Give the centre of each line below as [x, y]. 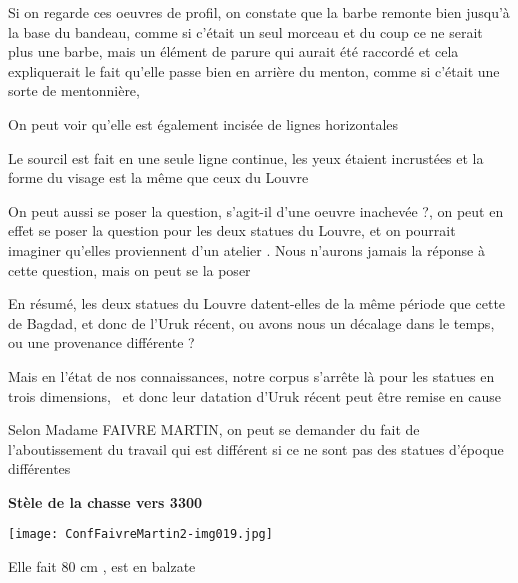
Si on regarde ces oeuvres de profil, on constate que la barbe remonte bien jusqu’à [259, 12]
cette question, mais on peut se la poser [129, 269]
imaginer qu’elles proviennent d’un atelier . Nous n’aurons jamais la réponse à [246, 249]
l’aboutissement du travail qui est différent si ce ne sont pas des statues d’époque [256, 448]
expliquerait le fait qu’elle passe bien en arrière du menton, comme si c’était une [254, 70]
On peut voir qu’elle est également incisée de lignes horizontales [203, 123]
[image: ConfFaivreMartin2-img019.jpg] [140, 534]
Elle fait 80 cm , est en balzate [102, 566]
